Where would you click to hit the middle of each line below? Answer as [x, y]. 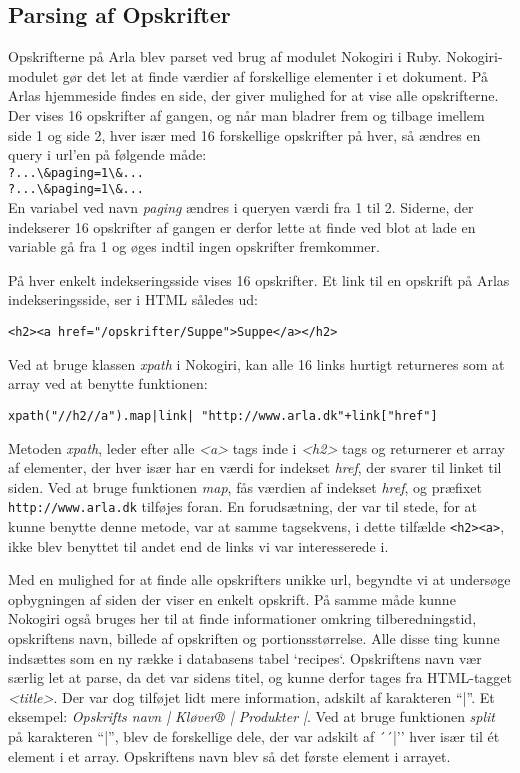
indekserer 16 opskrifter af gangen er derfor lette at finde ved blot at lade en [242, 226]
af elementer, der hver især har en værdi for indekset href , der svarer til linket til [255, 467]
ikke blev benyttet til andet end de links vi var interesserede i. [198, 545]
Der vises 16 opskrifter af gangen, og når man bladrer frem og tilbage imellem [246, 114]
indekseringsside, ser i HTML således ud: [133, 299]
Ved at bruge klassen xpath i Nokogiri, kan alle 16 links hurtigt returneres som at [256, 363]
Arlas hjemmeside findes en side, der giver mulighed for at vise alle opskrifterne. [253, 95]
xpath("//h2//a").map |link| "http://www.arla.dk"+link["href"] [223, 415]
